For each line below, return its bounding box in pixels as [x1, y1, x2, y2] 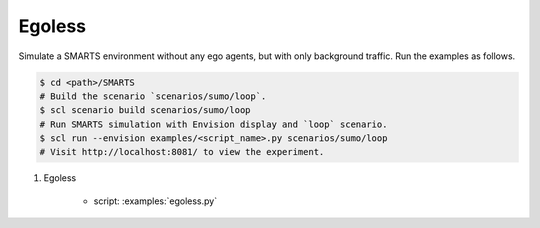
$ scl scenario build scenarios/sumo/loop [39, 105, 251, 116]
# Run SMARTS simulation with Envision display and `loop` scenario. [39, 118, 388, 130]
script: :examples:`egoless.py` [93, 195, 218, 207]
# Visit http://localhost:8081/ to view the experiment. [39, 146, 325, 158]
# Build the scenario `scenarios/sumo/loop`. [39, 90, 267, 102]
